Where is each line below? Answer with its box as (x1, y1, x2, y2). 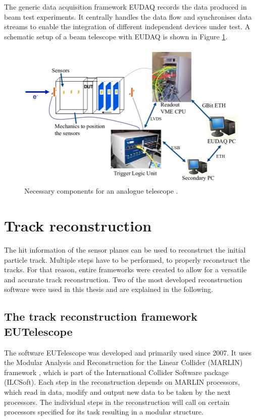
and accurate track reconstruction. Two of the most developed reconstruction (4, 274, 242, 284)
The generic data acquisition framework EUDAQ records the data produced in (4, 2, 247, 12)
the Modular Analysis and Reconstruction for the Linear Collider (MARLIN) (4, 357, 243, 368)
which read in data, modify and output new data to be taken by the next (4, 386, 231, 397)
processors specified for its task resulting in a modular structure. (4, 406, 203, 417)
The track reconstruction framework (4, 309, 197, 324)
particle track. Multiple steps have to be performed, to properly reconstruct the (4, 254, 250, 265)
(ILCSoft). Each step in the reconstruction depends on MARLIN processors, (4, 377, 240, 387)
